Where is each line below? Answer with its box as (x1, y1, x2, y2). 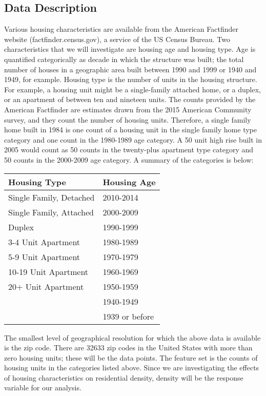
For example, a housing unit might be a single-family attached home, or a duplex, (4, 84, 261, 94)
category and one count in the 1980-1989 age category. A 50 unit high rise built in (4, 134, 262, 145)
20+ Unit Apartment (8, 280, 84, 292)
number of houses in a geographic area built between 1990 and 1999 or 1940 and (4, 64, 257, 74)
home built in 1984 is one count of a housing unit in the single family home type (4, 124, 257, 135)
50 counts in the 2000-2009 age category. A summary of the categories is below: (4, 154, 254, 165)
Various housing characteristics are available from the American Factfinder (4, 24, 238, 34)
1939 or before (103, 310, 154, 322)
